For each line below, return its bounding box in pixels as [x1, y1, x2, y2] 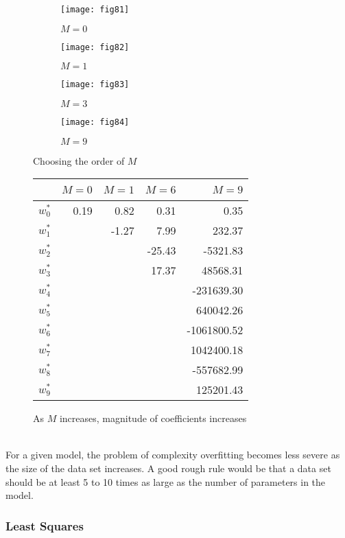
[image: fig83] [60, 80, 130, 90]
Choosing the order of [33, 153, 125, 167]
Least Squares [5, 517, 84, 534]
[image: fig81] [60, 5, 130, 14]
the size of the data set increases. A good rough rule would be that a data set [5, 461, 331, 475]
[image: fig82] [60, 42, 130, 52]
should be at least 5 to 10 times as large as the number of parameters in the [5, 474, 326, 489]
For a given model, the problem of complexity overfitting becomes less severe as [5, 447, 340, 462]
